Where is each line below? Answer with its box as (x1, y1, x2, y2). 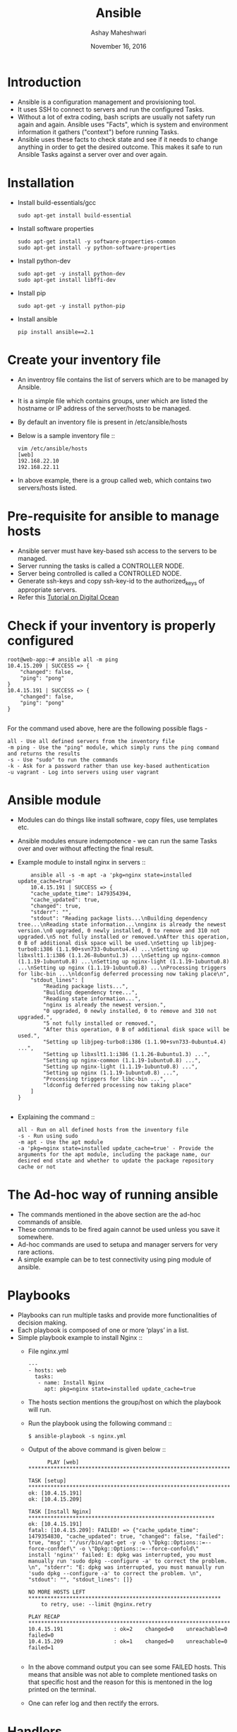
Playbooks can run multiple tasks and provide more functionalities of (17, 1311, 217, 1319)
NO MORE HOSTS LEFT (28, 1589, 86, 1596)
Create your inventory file (7, 352, 161, 368)
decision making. (17, 1319, 68, 1327)
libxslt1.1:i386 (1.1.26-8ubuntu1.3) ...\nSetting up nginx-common (17, 952, 220, 959)
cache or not (17, 1163, 56, 1170)
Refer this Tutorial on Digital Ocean (17, 593, 119, 602)
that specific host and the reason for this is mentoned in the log (28, 1678, 213, 1686)
